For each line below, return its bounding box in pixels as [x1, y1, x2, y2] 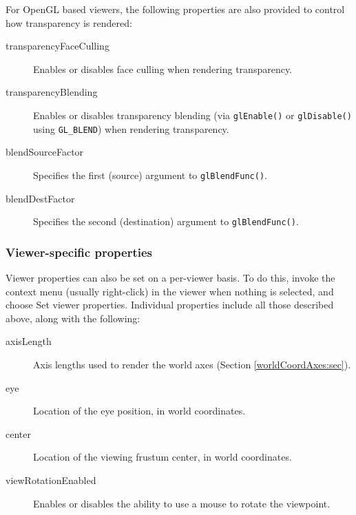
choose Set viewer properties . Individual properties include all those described [6, 297, 334, 312]
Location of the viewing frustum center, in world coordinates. [33, 450, 292, 464]
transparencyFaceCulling [6, 39, 109, 53]
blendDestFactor [6, 191, 75, 205]
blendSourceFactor [6, 145, 84, 159]
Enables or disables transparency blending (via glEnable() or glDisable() [33, 107, 352, 122]
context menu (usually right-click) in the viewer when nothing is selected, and [6, 284, 334, 298]
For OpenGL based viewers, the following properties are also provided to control [6, 2, 345, 16]
